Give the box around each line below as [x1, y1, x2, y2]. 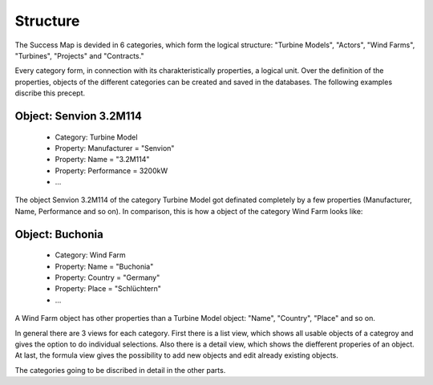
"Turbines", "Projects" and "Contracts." [14, 51, 144, 60]
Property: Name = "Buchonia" [55, 261, 154, 271]
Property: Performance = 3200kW [55, 165, 168, 176]
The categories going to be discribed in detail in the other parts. [14, 365, 226, 375]
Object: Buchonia [14, 227, 103, 241]
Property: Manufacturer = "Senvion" [55, 143, 175, 152]
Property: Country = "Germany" [55, 273, 160, 282]
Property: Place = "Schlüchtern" [55, 284, 162, 294]
